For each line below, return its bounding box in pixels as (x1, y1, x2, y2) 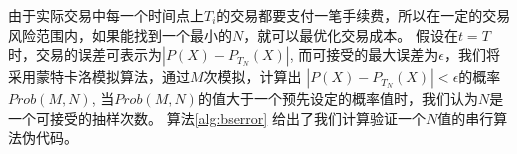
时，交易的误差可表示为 (8, 44, 162, 65)
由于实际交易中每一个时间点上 (8, 5, 204, 25)
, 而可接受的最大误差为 (289, 44, 439, 65)
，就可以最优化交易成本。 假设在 (243, 24, 458, 45)
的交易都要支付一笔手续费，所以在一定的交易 (216, 5, 511, 25)
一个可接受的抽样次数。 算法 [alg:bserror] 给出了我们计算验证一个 (8, 107, 426, 128)
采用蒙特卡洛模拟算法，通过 (8, 66, 190, 87)
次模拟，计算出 (203, 66, 302, 87)
